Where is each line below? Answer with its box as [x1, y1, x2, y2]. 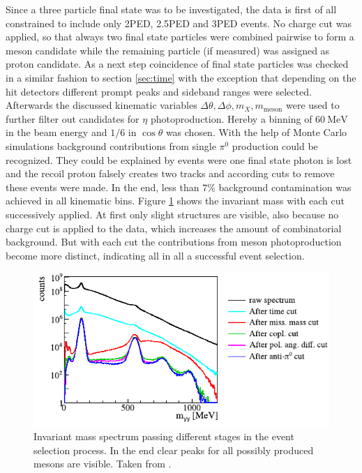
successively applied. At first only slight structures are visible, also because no [6, 207, 339, 221]
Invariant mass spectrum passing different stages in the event [33, 428, 294, 443]
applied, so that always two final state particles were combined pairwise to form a [6, 29, 354, 44]
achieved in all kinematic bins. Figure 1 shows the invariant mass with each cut [6, 193, 345, 208]
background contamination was [218, 179, 352, 194]
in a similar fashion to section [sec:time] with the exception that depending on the [6, 70, 356, 84]
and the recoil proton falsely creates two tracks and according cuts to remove [6, 166, 335, 181]
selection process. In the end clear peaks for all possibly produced [33, 442, 314, 457]
